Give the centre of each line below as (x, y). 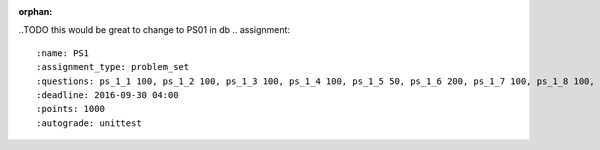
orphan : (35, 11)
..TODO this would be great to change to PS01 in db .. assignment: (154, 30)
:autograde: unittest (89, 123)
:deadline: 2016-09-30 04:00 (107, 94)
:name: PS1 (63, 53)
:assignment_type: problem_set (113, 67)
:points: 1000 (70, 109)
